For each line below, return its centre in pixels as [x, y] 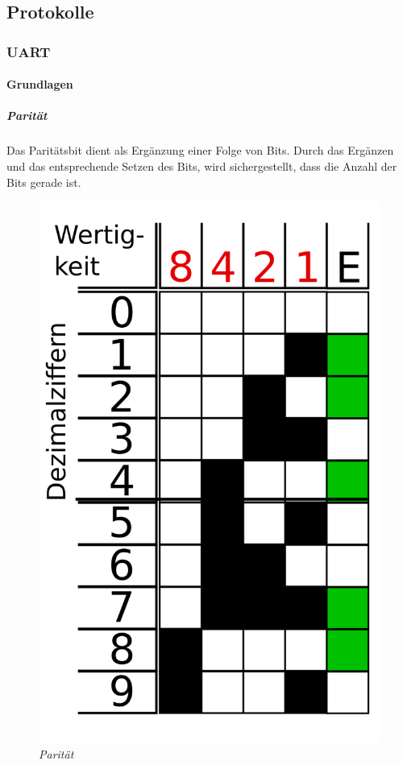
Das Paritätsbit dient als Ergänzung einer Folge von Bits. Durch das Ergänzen [200, 150]
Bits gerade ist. [44, 182]
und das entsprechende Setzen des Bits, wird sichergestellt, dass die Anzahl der [202, 165]
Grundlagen [40, 84]
